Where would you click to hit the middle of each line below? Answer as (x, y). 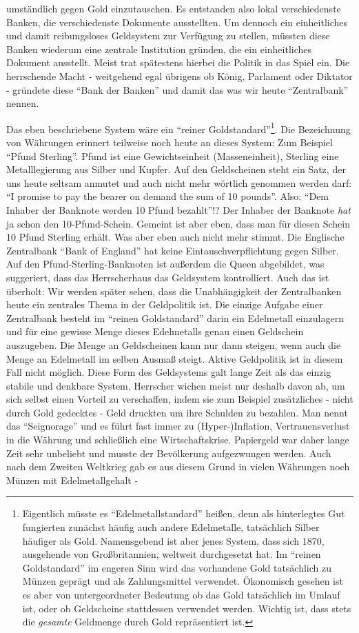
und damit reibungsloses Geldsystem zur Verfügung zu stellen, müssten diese (168, 36)
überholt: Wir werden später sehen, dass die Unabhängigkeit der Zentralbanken (174, 291)
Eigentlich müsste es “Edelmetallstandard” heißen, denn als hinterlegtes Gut (184, 513)
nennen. (23, 103)
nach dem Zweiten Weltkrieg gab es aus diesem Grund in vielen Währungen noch (178, 466)
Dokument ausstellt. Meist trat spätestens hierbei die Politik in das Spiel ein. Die (178, 62)
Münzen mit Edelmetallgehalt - (72, 480)
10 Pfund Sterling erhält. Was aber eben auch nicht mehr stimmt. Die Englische (175, 237)
